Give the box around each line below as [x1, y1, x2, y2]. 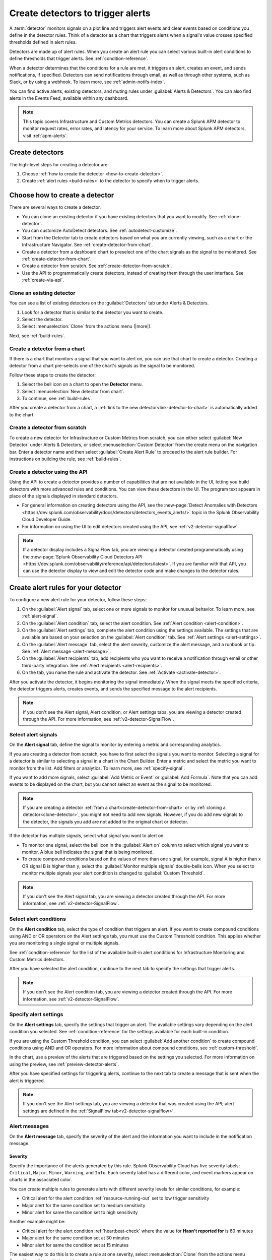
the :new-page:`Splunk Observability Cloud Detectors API [23, 553, 143, 559]
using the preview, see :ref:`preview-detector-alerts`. [9, 1061, 119, 1067]
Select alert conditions [9, 915, 66, 922]
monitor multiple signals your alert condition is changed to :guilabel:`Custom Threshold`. [22, 870, 205, 876]
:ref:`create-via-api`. [22, 277, 64, 283]
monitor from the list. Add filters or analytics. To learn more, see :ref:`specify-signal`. [9, 765, 185, 771]
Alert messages [9, 1123, 49, 1130]
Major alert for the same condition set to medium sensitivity [22, 1202, 146, 1208]
